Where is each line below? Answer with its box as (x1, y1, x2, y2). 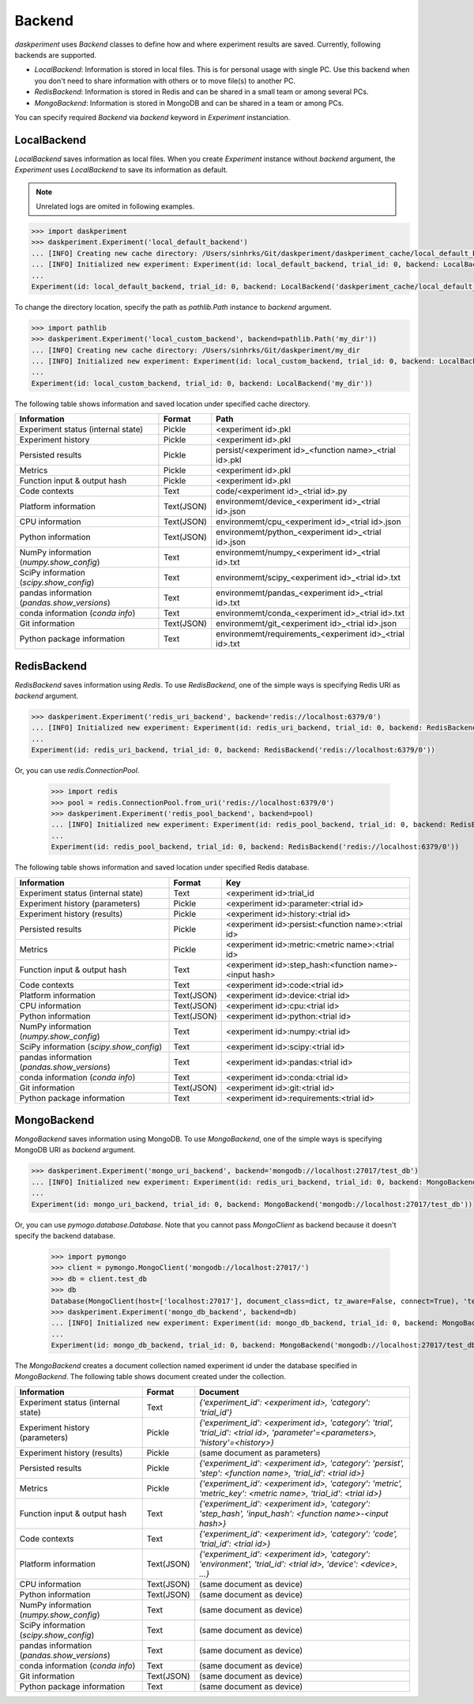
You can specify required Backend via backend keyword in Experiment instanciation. (14, 112, 291, 122)
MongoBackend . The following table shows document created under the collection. (14, 1372, 286, 1382)
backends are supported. (14, 50, 97, 59)
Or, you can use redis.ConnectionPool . (14, 766, 140, 775)
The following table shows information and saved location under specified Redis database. (14, 862, 310, 873)
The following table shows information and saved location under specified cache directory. (14, 399, 311, 409)
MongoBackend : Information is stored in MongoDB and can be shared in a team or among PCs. (34, 98, 344, 107)
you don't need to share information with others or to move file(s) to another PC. (34, 76, 296, 85)
